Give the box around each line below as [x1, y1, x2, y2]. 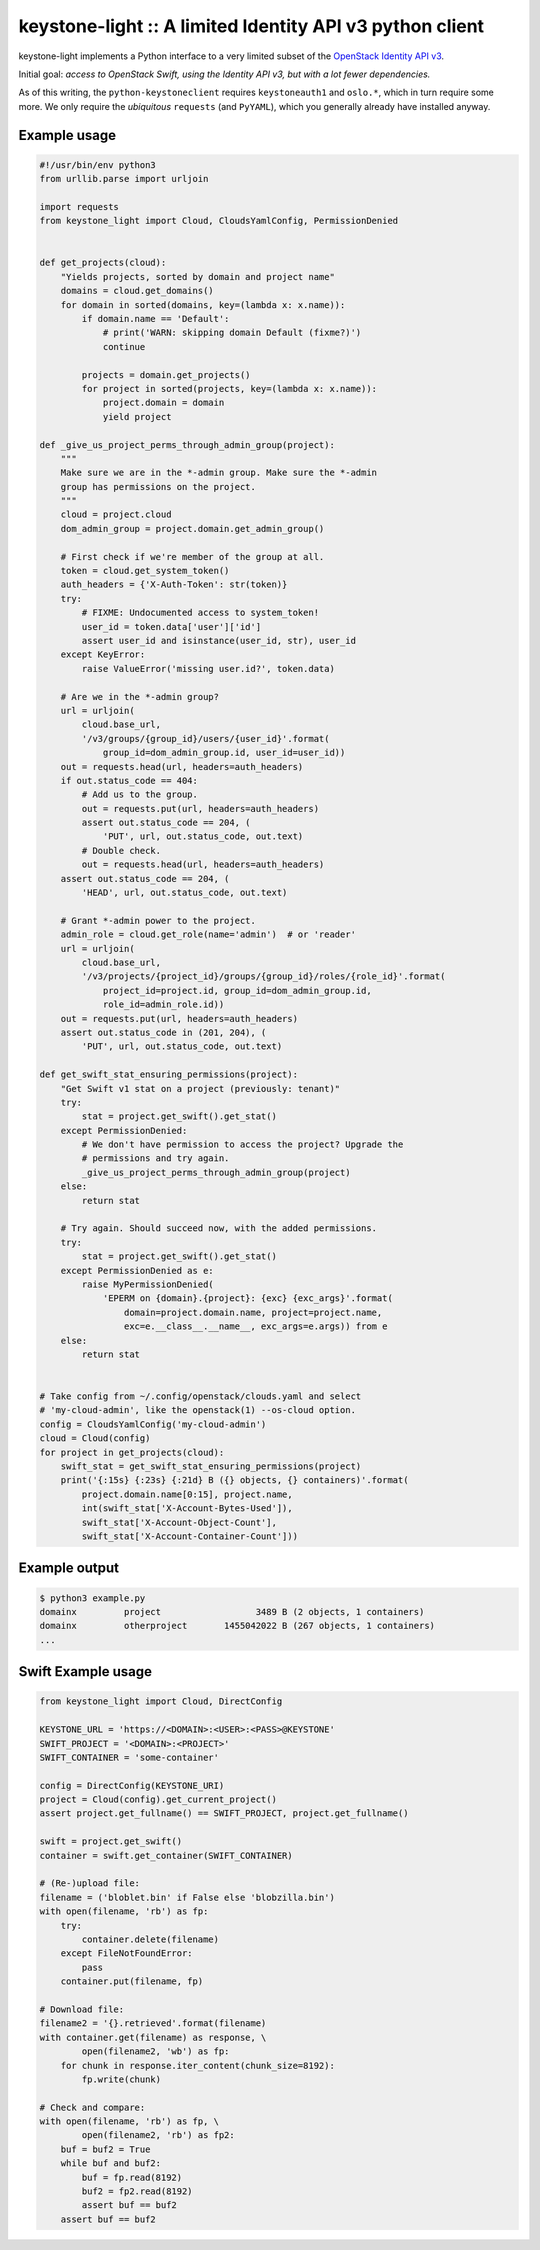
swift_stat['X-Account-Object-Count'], [81, 1516, 277, 1528]
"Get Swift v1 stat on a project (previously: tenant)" [60, 1083, 341, 1094]
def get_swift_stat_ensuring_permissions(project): [39, 1069, 299, 1080]
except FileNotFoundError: [60, 1948, 194, 1959]
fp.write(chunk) [81, 2073, 162, 2085]
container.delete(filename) [81, 1934, 220, 1945]
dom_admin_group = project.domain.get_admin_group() [60, 523, 325, 534]
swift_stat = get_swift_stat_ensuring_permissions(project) [60, 1461, 362, 1472]
